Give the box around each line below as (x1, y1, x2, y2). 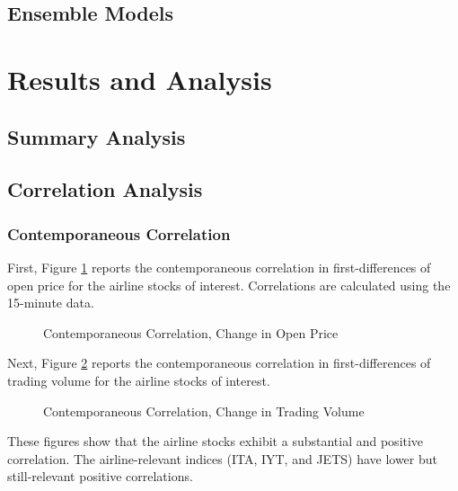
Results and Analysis (7, 60, 272, 97)
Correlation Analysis (7, 175, 203, 203)
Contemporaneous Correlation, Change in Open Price (43, 323, 339, 342)
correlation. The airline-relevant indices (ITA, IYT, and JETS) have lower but (7, 449, 437, 468)
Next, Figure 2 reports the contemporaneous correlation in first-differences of (7, 353, 431, 372)
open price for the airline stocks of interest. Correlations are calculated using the (7, 275, 451, 294)
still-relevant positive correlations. (7, 467, 193, 486)
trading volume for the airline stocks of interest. (7, 370, 270, 389)
